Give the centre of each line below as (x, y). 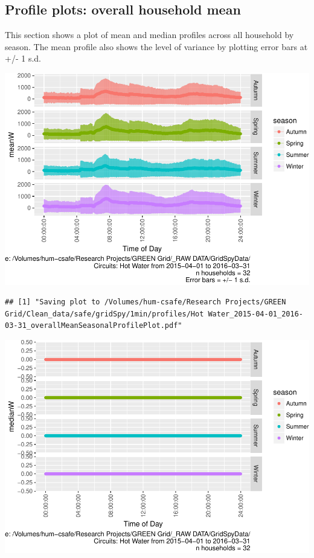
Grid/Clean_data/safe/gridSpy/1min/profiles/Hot (104, 314)
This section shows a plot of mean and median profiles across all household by (149, 35)
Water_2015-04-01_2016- (255, 314)
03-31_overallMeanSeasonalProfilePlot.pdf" (94, 326)
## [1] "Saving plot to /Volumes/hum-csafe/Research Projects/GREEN (146, 302)
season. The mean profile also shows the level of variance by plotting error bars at (156, 46)
